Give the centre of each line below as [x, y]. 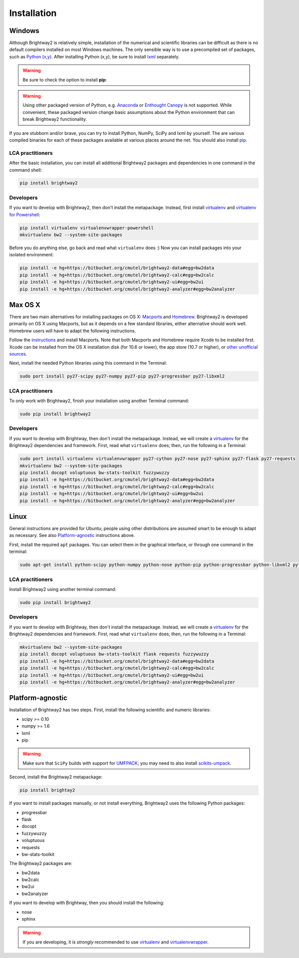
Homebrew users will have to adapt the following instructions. [73, 331]
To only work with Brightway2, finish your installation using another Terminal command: [99, 401]
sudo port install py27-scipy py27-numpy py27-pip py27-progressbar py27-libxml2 [122, 376]
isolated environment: [32, 255]
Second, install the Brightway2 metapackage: [56, 777]
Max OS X [25, 305]
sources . [18, 354]
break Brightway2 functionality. [55, 119]
